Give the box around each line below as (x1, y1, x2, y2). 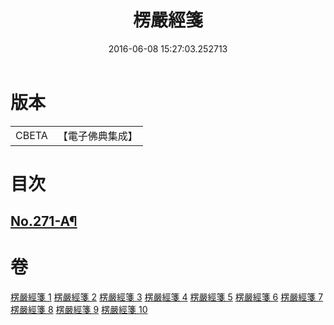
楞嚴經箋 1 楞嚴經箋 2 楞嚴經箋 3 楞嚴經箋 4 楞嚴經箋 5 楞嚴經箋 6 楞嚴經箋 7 (10, 291, 324, 303)
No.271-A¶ (10, 213, 78, 230)
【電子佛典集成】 (57, 129, 138, 143)
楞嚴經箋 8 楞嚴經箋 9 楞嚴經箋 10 (10, 304, 148, 316)
